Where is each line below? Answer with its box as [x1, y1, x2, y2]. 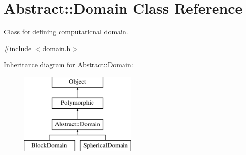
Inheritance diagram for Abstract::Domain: [4, 60, 133, 70]
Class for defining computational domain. [4, 27, 128, 37]
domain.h [42, 43, 71, 53]
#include [4, 43, 31, 53]
